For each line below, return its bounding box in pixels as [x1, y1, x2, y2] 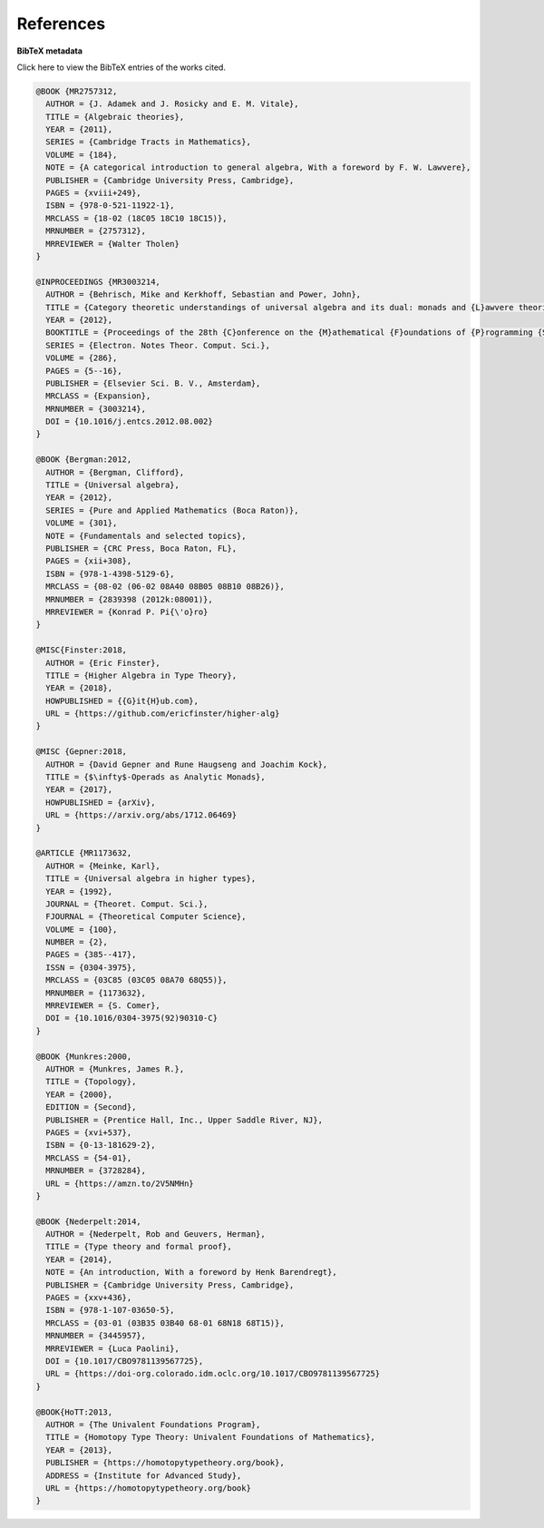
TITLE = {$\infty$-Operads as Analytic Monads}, [45, 772, 267, 782]
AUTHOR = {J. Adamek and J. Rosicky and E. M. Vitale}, [45, 99, 299, 109]
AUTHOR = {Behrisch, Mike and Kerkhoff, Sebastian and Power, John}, [45, 289, 362, 299]
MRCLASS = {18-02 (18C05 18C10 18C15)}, [45, 213, 228, 223]
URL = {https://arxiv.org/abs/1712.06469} [45, 810, 238, 820]
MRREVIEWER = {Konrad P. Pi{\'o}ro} [45, 606, 209, 617]
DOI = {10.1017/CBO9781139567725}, [45, 1356, 204, 1366]
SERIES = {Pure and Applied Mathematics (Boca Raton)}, [45, 504, 299, 515]
